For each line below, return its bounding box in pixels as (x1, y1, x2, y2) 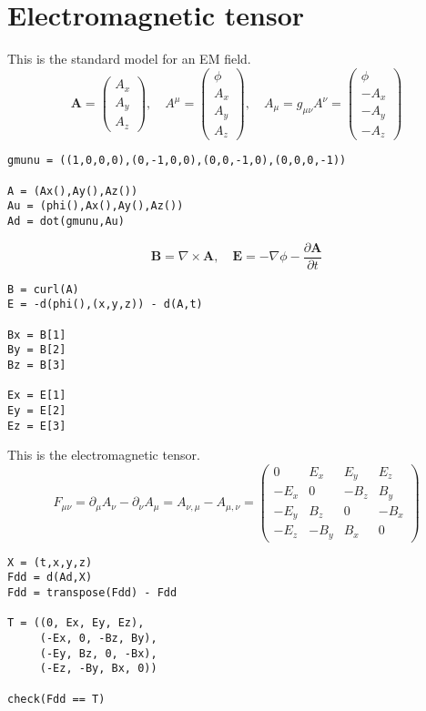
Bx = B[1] (7, 328, 66, 341)
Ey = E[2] (7, 403, 66, 417)
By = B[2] (7, 343, 66, 357)
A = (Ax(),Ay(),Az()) (7, 184, 138, 198)
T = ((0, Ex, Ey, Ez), (7, 616, 145, 630)
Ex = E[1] (7, 389, 66, 402)
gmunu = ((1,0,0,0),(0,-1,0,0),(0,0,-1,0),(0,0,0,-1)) (7, 154, 347, 168)
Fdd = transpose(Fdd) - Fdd (7, 586, 177, 600)
